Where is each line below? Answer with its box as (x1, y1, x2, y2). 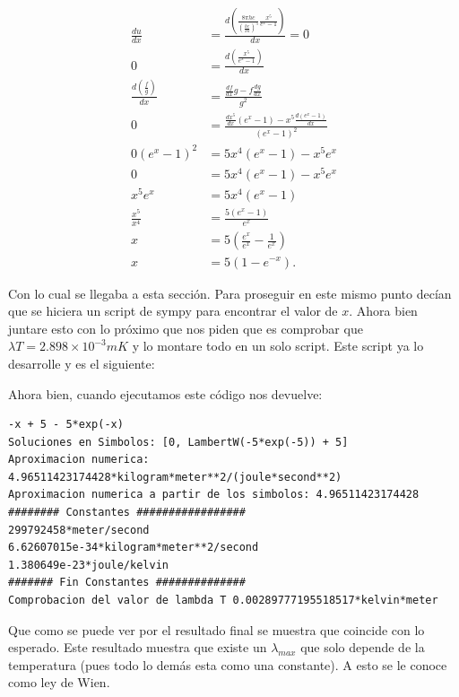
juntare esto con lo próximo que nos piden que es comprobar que (8, 318, 363, 337)
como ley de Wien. (8, 673, 110, 692)
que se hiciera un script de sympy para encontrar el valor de (8, 301, 338, 320)
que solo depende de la (300, 638, 425, 657)
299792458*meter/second (8, 523, 150, 536)
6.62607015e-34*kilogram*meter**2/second (8, 541, 259, 554)
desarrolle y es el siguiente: (8, 353, 155, 372)
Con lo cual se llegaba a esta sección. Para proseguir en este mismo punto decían (8, 283, 452, 302)
